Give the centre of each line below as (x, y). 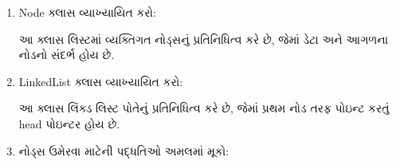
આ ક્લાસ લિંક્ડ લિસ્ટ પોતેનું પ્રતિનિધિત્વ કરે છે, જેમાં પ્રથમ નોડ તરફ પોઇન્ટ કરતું (204, 108)
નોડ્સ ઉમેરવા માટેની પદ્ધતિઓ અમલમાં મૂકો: (124, 150)
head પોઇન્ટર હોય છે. (69, 123)
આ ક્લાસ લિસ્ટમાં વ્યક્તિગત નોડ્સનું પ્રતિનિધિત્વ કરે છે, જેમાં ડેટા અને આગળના (204, 39)
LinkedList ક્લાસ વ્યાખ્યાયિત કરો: (101, 81)
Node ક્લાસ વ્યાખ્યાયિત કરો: (87, 12)
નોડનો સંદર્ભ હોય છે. (67, 55)
